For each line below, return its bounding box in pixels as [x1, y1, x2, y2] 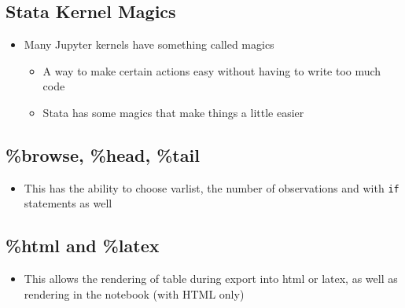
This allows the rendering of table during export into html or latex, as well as [24, 270, 398, 287]
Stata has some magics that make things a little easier [42, 104, 304, 120]
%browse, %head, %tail [6, 142, 200, 167]
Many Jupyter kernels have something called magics [24, 36, 274, 53]
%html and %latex [6, 233, 160, 258]
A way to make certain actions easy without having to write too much [42, 62, 381, 79]
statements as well [24, 195, 112, 211]
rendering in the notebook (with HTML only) [24, 285, 245, 302]
